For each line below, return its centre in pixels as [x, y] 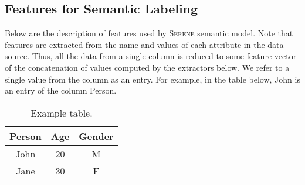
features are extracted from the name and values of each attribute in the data [144, 44]
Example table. [62, 112]
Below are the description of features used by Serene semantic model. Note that [149, 33]
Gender [96, 136]
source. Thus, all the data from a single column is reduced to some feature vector [151, 56]
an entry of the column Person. [61, 90]
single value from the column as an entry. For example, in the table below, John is [152, 79]
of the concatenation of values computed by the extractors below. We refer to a [147, 67]
